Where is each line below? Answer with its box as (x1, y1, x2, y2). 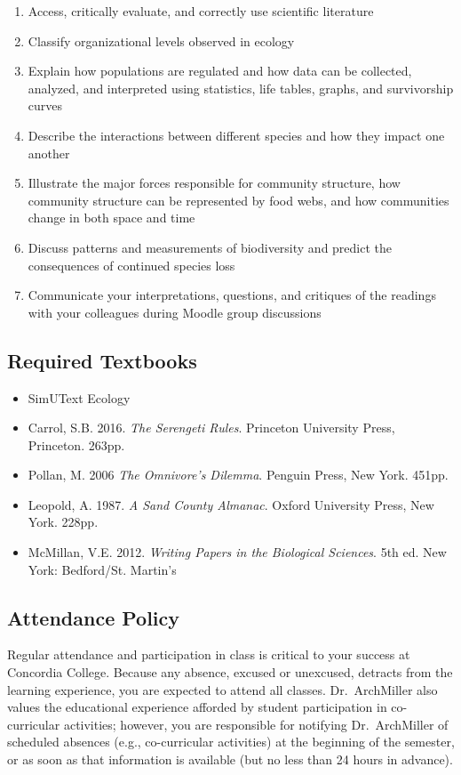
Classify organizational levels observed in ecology (28, 31, 295, 50)
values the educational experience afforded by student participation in (7, 698, 387, 716)
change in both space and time (28, 208, 195, 227)
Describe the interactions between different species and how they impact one (28, 125, 445, 144)
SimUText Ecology (28, 388, 131, 407)
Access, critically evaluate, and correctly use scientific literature (28, 2, 374, 20)
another (28, 143, 70, 162)
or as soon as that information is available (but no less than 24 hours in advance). (7, 750, 453, 769)
